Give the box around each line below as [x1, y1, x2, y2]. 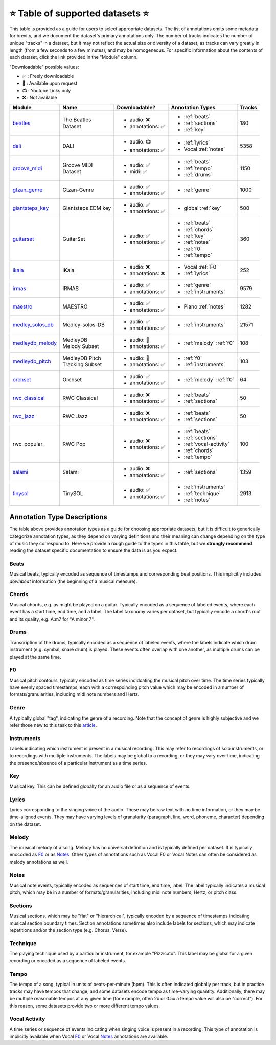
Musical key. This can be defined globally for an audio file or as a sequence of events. [9, 783, 191, 789]
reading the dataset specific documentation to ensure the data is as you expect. [9, 547, 178, 554]
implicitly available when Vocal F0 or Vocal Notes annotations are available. [9, 1033, 168, 1039]
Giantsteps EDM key [62, 204, 111, 212]
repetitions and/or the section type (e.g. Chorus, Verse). [9, 927, 128, 933]
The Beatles [62, 116, 91, 124]
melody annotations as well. [9, 858, 68, 865]
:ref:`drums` [183, 171, 212, 178]
